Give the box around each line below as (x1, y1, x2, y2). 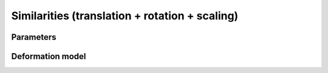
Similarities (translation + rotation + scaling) (11, 9, 239, 22)
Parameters (11, 32, 56, 42)
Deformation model (11, 51, 86, 62)
